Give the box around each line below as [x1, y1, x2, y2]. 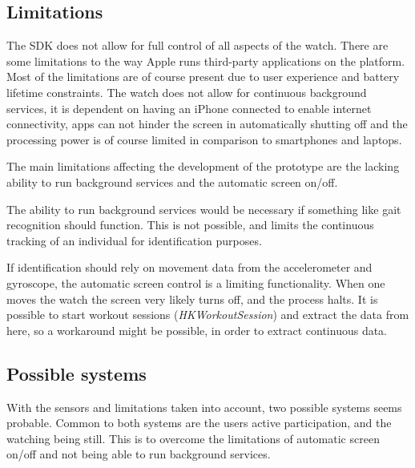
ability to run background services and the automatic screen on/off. [6, 173, 338, 190]
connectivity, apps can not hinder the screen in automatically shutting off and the [6, 115, 408, 132]
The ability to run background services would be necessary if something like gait [6, 200, 401, 217]
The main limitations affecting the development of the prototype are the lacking [6, 158, 400, 175]
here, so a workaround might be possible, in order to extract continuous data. [6, 321, 388, 338]
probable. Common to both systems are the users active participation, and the [6, 414, 392, 431]
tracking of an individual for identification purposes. [6, 232, 262, 248]
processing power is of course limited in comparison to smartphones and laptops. [6, 131, 402, 147]
